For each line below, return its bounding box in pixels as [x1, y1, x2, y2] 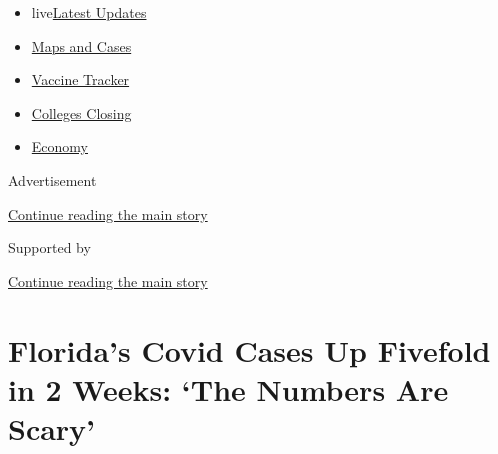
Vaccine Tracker [31, 69, 130, 90]
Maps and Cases [31, 35, 132, 56]
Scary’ [8, 407, 96, 448]
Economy [31, 136, 88, 157]
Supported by [8, 237, 91, 258]
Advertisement [8, 169, 97, 190]
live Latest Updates [31, 2, 147, 22]
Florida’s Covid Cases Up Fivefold [8, 329, 491, 370]
